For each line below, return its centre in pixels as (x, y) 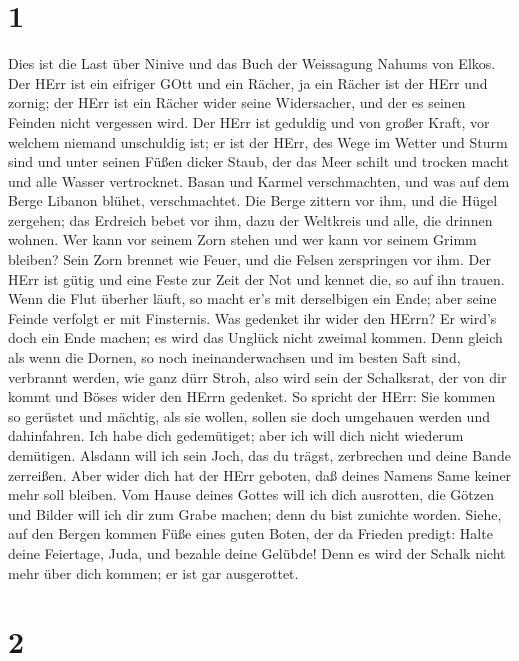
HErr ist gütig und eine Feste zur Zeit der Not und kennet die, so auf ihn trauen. (256, 278)
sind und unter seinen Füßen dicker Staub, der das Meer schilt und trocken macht (258, 161)
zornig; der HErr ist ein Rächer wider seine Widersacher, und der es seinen (237, 102)
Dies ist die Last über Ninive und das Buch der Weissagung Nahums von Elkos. (252, 63)
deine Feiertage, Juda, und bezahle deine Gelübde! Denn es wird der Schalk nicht (257, 552)
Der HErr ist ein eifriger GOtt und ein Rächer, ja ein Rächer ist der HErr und (248, 82)
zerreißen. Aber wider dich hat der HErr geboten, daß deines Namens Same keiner (260, 474)
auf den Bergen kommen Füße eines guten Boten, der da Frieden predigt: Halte (250, 533)
